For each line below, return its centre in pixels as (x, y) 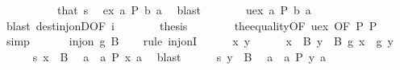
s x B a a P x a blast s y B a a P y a (179, 56)
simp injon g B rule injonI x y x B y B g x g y (200, 41)
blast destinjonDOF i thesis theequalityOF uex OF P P (192, 25)
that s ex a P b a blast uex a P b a (184, 10)
